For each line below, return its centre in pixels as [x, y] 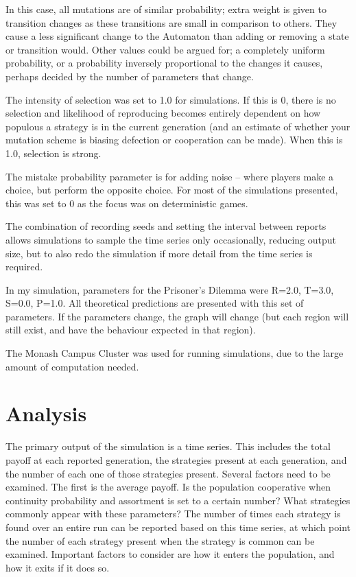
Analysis [46, 413]
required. [24, 267]
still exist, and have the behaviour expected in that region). [131, 330]
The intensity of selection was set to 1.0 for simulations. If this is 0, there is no [171, 99]
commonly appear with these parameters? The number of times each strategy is [173, 514]
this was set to [36, 203]
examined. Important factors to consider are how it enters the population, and [170, 554]
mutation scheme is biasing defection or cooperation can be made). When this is [174, 140]
